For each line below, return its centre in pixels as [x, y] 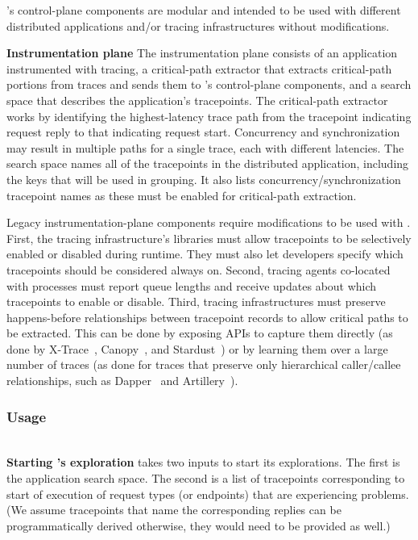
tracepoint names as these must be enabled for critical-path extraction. [182, 195]
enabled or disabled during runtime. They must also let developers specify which [205, 254]
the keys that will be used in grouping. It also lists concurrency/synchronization [204, 179]
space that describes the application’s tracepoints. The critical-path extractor [197, 100]
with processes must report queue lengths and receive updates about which [192, 285]
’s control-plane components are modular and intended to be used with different [204, 10]
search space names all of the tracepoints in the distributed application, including [208, 163]
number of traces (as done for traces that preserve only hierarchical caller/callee [204, 364]
